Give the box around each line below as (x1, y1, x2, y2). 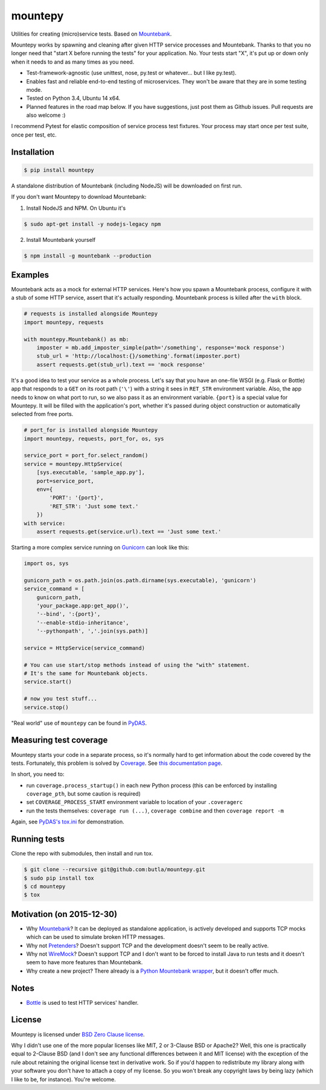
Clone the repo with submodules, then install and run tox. (11, 850, 153, 857)
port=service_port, (36, 478, 95, 484)
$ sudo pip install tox (24, 874, 95, 881)
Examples (11, 270, 50, 280)
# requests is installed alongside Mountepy (24, 310, 158, 317)
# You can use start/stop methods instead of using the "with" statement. (24, 661, 251, 668)
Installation (11, 147, 54, 157)
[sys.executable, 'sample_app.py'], (36, 469, 145, 476)
